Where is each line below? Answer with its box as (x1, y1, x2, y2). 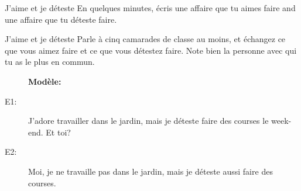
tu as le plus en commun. (5, 55, 95, 68)
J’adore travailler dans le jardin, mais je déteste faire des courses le (28, 114, 269, 127)
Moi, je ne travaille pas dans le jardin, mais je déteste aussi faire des (28, 165, 273, 177)
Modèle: (28, 75, 61, 87)
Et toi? (46, 126, 71, 138)
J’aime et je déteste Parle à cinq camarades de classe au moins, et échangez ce (5, 33, 286, 45)
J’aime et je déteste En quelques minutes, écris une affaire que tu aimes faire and (5, 2, 296, 13)
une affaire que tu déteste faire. (5, 13, 117, 25)
